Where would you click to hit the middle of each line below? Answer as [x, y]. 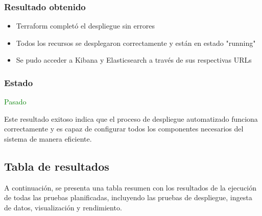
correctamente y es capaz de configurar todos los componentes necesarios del [124, 129]
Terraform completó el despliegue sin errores [85, 26]
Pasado [15, 102]
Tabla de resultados [57, 166]
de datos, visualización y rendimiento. [63, 207]
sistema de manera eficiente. [48, 139]
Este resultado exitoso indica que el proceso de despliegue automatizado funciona [131, 118]
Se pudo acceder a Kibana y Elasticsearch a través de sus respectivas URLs [134, 60]
